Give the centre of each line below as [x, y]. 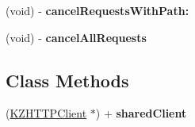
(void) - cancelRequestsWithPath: [97, 10]
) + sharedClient [141, 113]
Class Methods [67, 80]
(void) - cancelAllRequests [76, 37]
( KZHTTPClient [46, 113]
